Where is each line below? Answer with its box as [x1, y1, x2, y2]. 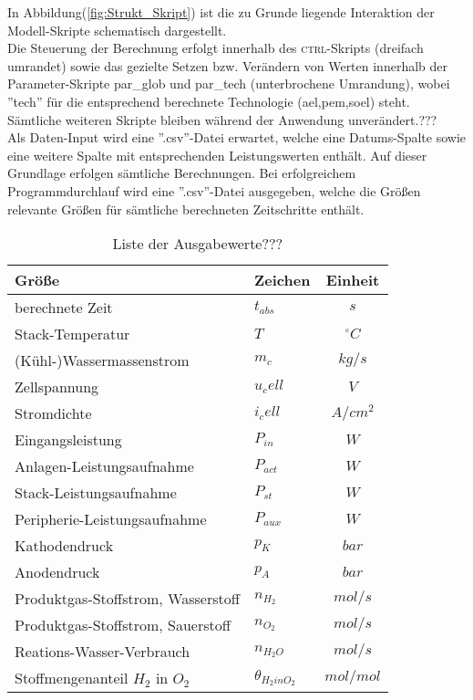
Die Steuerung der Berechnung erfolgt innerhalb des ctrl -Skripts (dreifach [7, 38, 424, 57]
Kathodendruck [15, 535, 114, 557]
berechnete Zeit [15, 297, 113, 319]
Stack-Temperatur [15, 323, 130, 345]
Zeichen [254, 269, 311, 291]
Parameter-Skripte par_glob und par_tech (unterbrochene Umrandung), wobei [7, 74, 450, 93]
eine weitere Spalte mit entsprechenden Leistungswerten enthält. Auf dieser [7, 145, 427, 164]
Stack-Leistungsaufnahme [15, 482, 177, 504]
